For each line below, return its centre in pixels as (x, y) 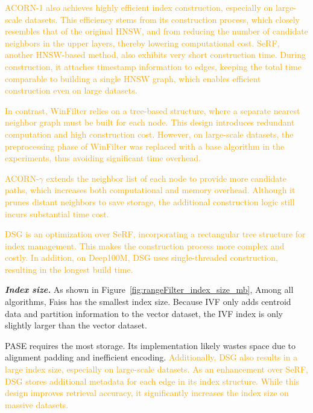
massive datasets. (37, 404)
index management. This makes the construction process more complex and (145, 245)
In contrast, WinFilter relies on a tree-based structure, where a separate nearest (153, 110)
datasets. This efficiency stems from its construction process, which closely (162, 19)
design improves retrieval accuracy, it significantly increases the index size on (147, 393)
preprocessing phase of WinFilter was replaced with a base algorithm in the (145, 146)
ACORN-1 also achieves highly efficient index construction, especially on (139, 7)
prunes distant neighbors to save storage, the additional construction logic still (150, 201)
